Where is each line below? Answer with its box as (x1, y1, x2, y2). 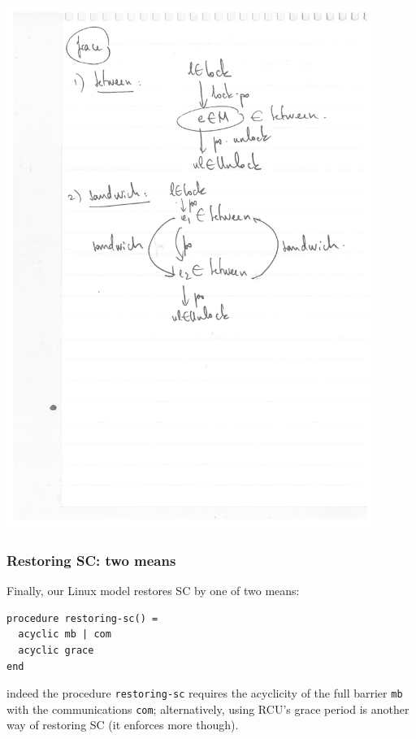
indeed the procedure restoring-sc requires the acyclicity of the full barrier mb (6, 685, 403, 702)
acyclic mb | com (18, 628, 111, 641)
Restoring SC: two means (6, 550, 176, 570)
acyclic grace (18, 644, 94, 656)
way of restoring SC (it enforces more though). (6, 716, 239, 733)
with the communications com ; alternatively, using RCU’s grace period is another (6, 700, 409, 717)
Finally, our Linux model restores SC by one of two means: (6, 582, 300, 599)
